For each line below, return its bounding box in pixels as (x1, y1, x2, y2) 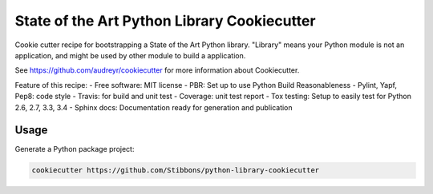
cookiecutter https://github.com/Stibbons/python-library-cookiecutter (31, 166, 320, 175)
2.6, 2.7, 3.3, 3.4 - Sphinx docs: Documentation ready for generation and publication (14, 102, 293, 112)
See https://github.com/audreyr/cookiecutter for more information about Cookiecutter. (14, 65, 300, 75)
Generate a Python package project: (14, 145, 135, 154)
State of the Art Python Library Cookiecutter (14, 12, 316, 30)
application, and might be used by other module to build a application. (14, 50, 246, 60)
